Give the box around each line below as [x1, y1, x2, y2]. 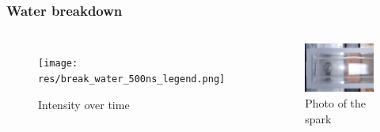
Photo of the [305, 95, 367, 111]
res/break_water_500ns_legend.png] [38, 73, 226, 85]
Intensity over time [38, 96, 130, 112]
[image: [38, 58, 78, 70]
